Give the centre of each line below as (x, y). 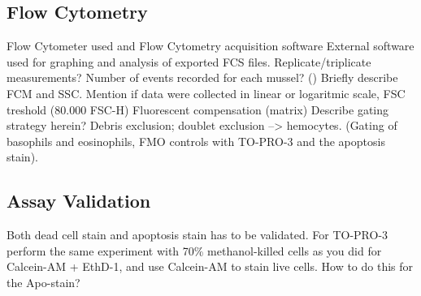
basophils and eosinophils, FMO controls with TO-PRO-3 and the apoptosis (196, 141)
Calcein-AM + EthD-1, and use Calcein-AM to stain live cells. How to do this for (210, 266)
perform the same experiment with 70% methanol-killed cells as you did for (194, 250)
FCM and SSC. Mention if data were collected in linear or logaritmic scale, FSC (206, 93)
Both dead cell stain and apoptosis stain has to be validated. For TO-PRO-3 (197, 235)
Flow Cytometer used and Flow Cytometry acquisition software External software (210, 46)
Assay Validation (79, 201)
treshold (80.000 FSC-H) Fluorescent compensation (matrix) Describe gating (198, 109)
